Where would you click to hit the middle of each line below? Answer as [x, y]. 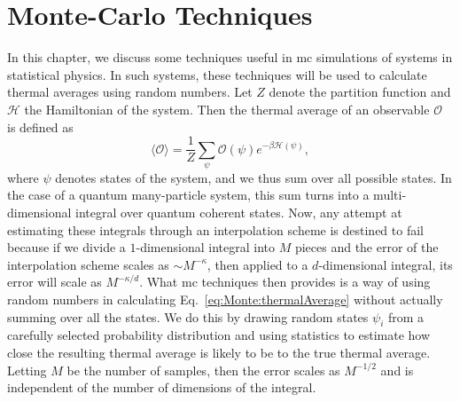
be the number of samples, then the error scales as [203, 370]
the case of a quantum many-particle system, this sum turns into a [188, 195]
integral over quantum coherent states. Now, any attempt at [239, 213]
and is [397, 370]
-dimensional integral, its [386, 264]
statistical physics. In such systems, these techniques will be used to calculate [217, 74]
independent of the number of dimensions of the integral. [162, 387]
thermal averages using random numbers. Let [130, 92]
